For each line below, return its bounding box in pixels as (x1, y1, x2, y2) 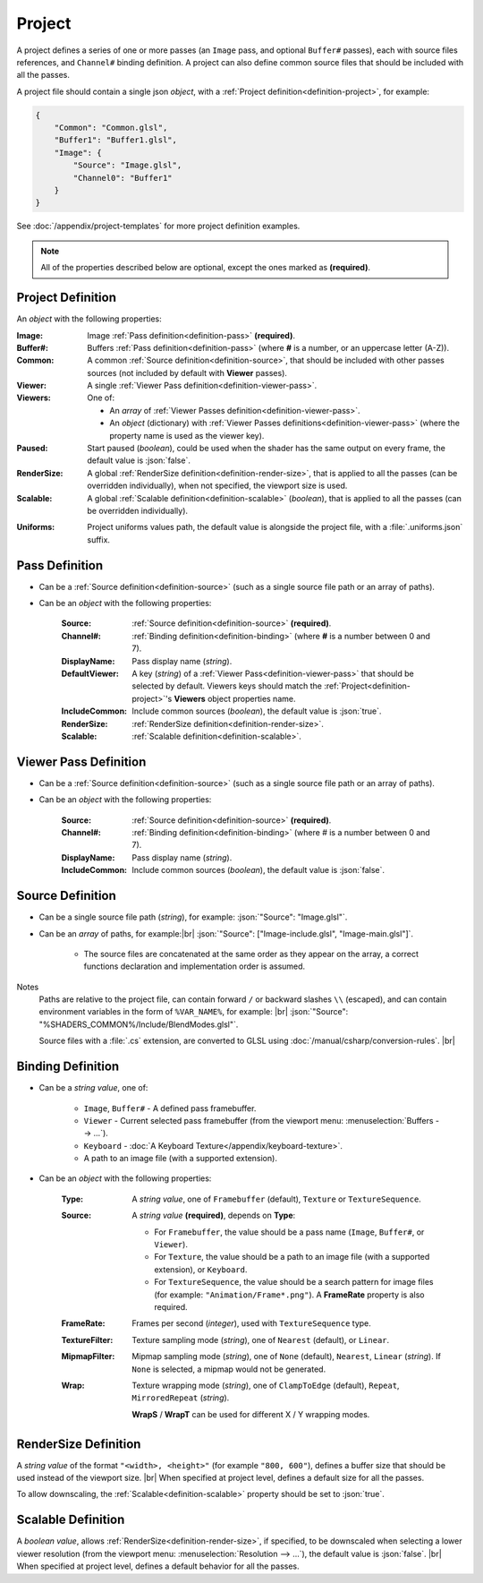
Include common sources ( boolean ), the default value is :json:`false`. (131, 865, 385, 876)
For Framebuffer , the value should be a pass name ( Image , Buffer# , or (154, 1227, 425, 1237)
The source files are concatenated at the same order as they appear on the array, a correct (83, 948, 419, 959)
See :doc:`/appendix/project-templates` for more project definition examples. (16, 220, 301, 232)
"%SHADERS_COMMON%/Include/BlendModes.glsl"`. (38, 1019, 239, 1030)
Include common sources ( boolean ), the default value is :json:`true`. (131, 706, 382, 716)
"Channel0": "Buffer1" (72, 173, 174, 183)
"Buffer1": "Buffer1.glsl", (54, 135, 178, 145)
